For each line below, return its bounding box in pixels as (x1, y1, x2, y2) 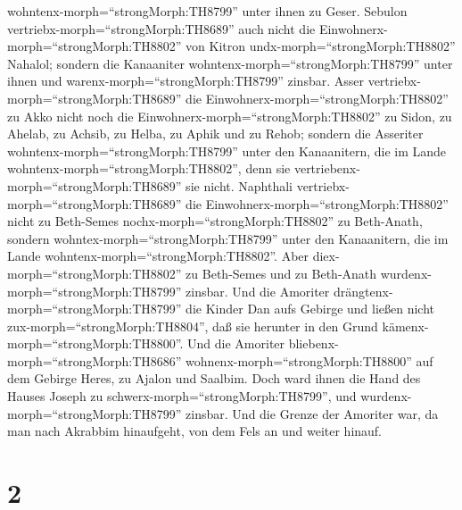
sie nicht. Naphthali (186, 176, 293, 195)
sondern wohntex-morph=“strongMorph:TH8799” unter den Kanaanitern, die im (7, 229, 449, 247)
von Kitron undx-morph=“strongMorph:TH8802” (186, 37, 456, 55)
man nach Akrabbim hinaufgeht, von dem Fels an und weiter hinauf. (7, 422, 383, 440)
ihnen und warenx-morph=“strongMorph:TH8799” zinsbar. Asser (7, 71, 364, 90)
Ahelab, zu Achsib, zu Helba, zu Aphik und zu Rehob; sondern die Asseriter (7, 124, 424, 143)
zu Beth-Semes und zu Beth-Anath (186, 263, 377, 282)
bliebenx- (288, 334, 339, 353)
